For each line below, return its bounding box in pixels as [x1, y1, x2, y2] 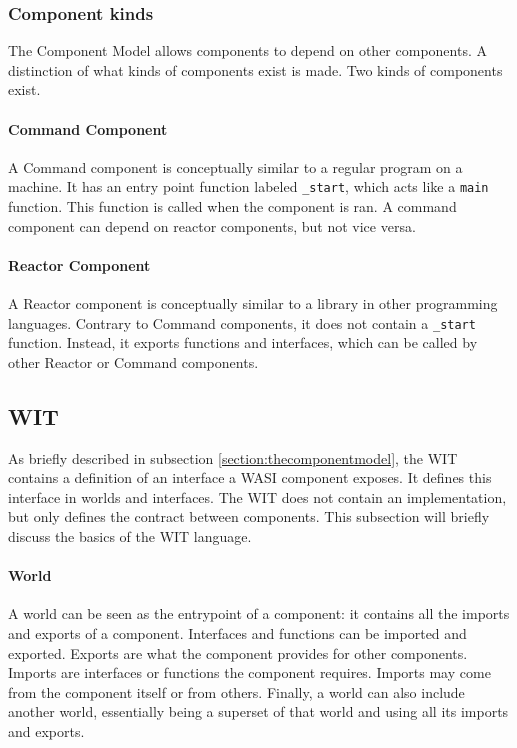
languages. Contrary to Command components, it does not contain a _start [8, 312, 476, 333]
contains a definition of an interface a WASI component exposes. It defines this [8, 467, 492, 488]
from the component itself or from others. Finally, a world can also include [8, 681, 465, 702]
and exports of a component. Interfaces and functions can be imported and [8, 623, 467, 644]
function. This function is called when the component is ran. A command [8, 196, 457, 217]
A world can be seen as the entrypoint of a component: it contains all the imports [8, 603, 510, 624]
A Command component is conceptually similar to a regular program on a [8, 156, 463, 177]
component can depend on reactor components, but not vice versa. [8, 215, 416, 236]
